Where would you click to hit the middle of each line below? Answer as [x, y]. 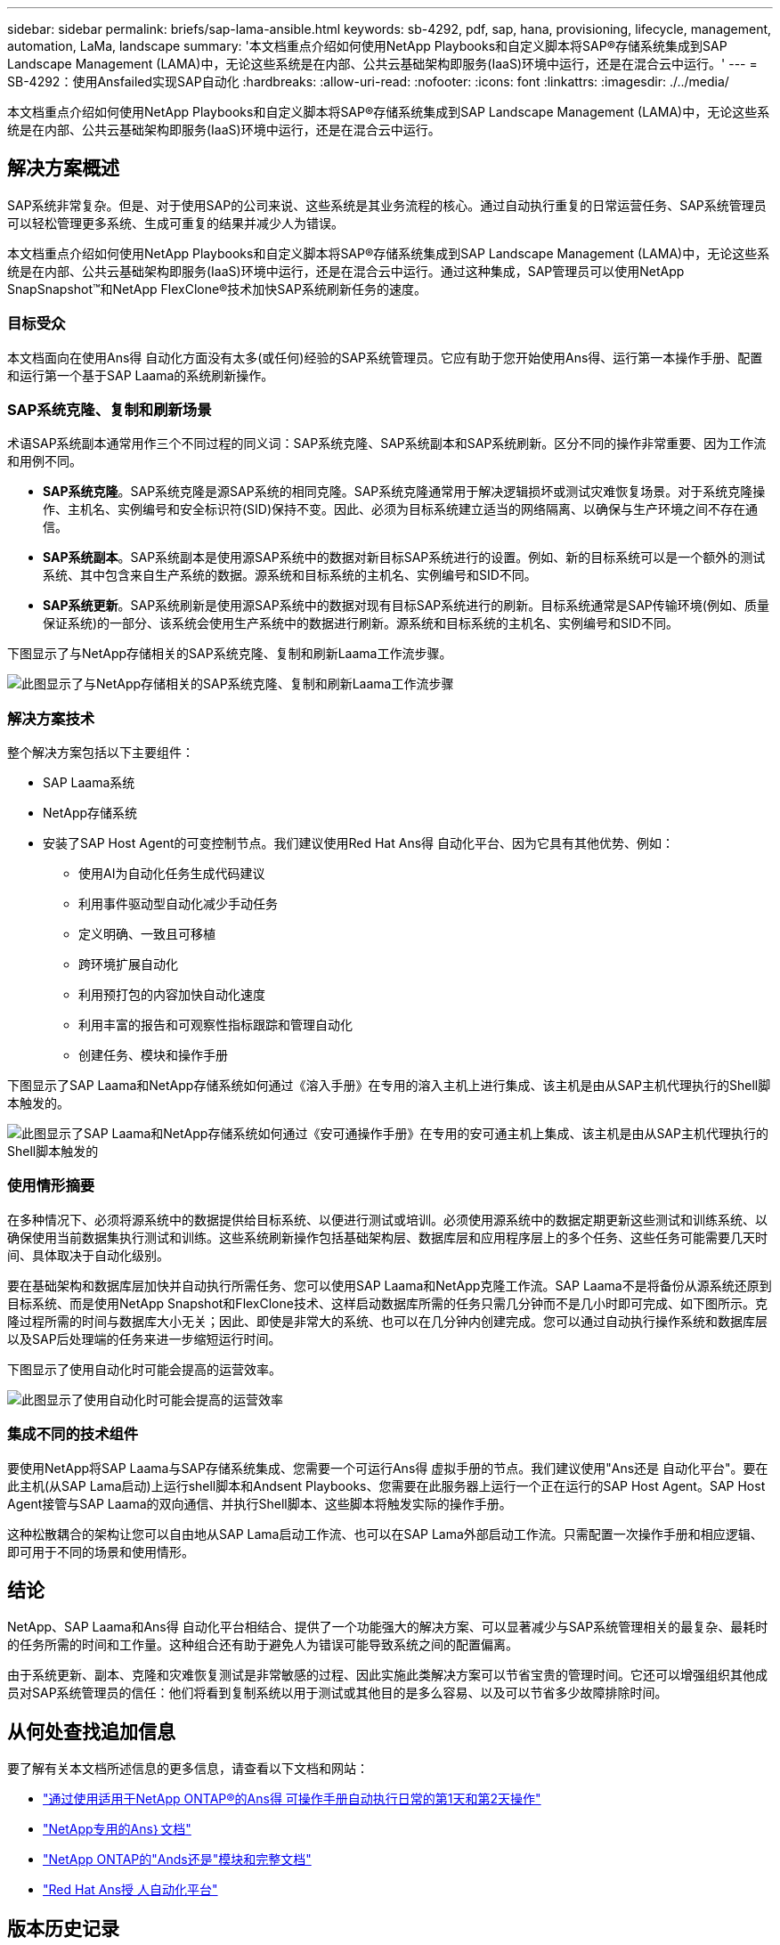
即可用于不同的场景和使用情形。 [101, 1551]
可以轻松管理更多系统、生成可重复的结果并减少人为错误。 [175, 223]
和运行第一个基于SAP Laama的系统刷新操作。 [141, 375]
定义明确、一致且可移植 [147, 934]
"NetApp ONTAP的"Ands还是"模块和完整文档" [177, 1860]
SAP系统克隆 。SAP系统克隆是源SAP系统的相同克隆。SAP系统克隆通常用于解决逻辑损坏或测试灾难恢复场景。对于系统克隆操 [404, 492]
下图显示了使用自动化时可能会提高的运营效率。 [144, 1369]
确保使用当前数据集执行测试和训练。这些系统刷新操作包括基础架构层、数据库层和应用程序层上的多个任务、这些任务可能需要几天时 [387, 1237]
